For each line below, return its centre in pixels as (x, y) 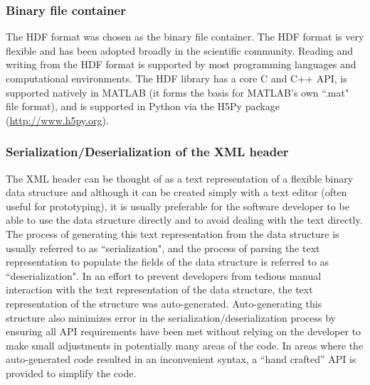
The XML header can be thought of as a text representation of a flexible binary (180, 178)
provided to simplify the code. (71, 373)
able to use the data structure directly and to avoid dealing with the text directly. (184, 220)
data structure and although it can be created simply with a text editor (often (176, 192)
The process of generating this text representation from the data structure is (173, 233)
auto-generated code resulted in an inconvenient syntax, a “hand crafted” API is (181, 359)
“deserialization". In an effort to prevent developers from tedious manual (164, 275)
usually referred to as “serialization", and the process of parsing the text (163, 248)
